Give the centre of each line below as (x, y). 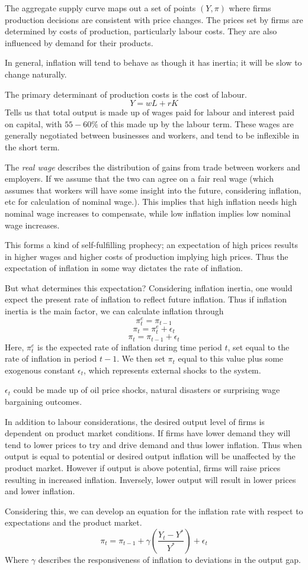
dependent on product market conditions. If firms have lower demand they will (148, 433)
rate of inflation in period (51, 358)
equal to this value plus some (231, 358)
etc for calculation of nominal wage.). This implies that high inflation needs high (151, 202)
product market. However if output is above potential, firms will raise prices (143, 467)
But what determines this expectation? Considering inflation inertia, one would (149, 287)
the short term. (32, 146)
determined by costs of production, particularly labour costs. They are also (141, 31)
